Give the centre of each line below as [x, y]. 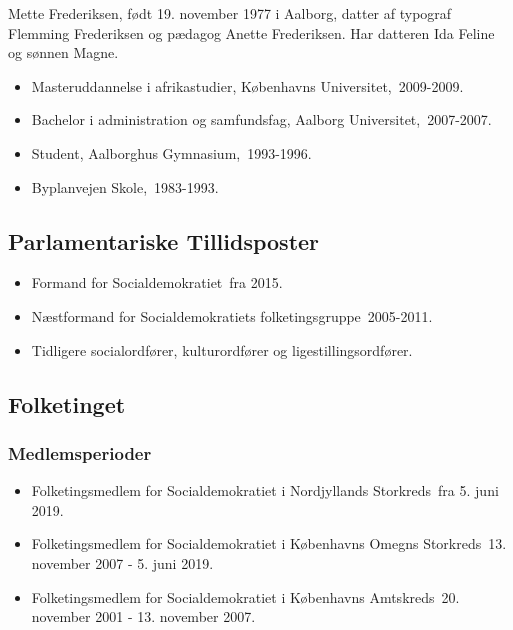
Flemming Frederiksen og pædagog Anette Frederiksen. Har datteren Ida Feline [251, 32]
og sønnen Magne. [63, 52]
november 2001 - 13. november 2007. [143, 616]
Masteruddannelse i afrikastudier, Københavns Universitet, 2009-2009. [247, 85]
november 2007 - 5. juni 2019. [122, 562]
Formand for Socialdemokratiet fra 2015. [157, 282]
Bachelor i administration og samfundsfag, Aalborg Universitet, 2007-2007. [261, 119]
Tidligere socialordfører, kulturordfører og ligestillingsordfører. [222, 349]
